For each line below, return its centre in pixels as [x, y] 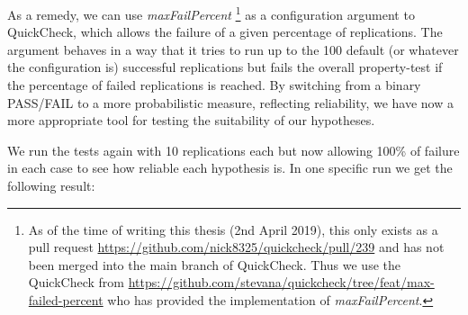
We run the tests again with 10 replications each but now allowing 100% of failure [234, 150]
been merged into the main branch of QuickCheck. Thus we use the [214, 264]
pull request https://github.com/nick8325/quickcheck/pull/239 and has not [236, 247]
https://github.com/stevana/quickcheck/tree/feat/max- [281, 282]
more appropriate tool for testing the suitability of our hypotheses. [191, 120]
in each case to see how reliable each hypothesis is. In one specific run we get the [230, 168]
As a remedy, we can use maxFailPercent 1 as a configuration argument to [211, 13]
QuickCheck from [76, 282]
